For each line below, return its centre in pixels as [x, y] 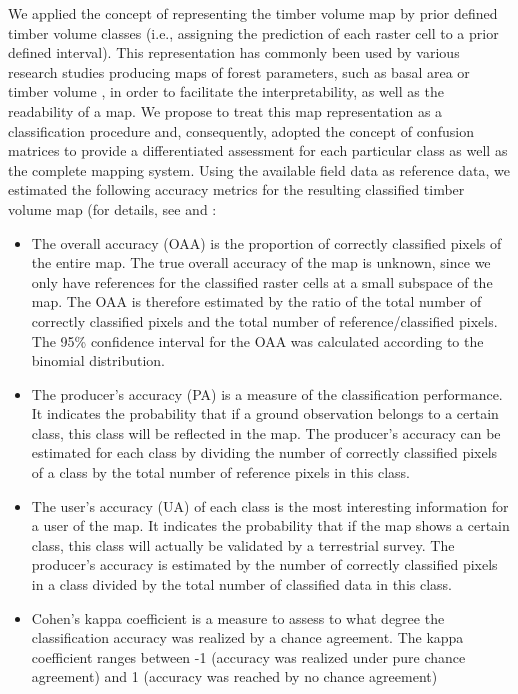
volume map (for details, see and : [112, 208]
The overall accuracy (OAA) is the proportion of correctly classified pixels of [266, 242]
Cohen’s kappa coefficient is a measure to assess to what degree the [238, 617]
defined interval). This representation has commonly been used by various [234, 52]
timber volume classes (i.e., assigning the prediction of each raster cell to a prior [253, 32]
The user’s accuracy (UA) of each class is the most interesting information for [270, 505]
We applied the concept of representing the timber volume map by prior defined [253, 13]
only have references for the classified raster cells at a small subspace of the [262, 281]
